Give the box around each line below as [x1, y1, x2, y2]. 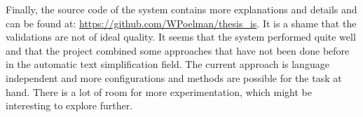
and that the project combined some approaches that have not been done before [6, 43, 350, 57]
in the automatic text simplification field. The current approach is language [6, 57, 329, 71]
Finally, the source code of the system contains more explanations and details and [6, 2, 357, 16]
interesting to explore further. [6, 98, 133, 113]
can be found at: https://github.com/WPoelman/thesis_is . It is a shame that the [6, 15, 357, 30]
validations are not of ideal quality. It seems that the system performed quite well [6, 29, 356, 44]
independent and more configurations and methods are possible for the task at [6, 70, 342, 85]
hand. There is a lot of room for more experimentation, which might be [6, 84, 312, 99]
